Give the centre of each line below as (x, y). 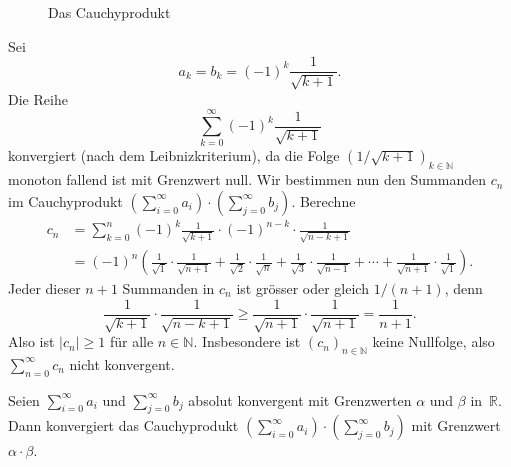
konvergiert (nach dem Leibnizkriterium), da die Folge (174, 155)
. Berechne (323, 200)
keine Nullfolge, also (433, 341)
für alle (131, 341)
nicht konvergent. (122, 363)
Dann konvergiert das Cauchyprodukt (123, 425)
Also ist (31, 341)
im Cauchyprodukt (65, 200)
